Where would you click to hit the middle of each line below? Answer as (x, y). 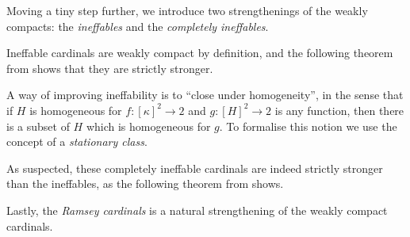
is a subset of (38, 126)
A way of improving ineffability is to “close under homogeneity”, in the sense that (205, 95)
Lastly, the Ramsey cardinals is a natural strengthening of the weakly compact (197, 210)
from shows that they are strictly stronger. (110, 68)
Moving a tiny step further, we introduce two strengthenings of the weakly (187, 10)
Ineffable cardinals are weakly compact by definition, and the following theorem (200, 53)
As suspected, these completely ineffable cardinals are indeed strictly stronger (195, 168)
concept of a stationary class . (77, 141)
